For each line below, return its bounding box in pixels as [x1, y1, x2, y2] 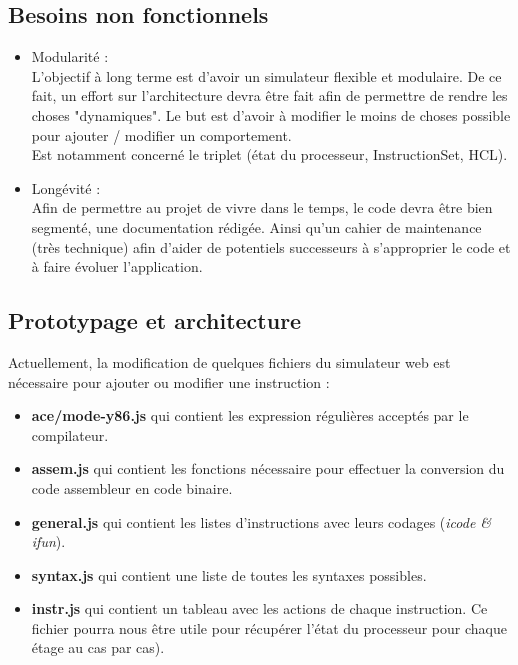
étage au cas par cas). [31, 637, 165, 658]
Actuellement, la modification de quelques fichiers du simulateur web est [8, 351, 451, 372]
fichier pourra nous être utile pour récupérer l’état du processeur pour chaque [31, 617, 507, 638]
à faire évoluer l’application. [31, 256, 203, 277]
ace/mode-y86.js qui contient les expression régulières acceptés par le [31, 405, 469, 426]
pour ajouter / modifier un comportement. [31, 124, 292, 145]
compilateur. [31, 424, 109, 445]
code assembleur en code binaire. [31, 477, 233, 498]
